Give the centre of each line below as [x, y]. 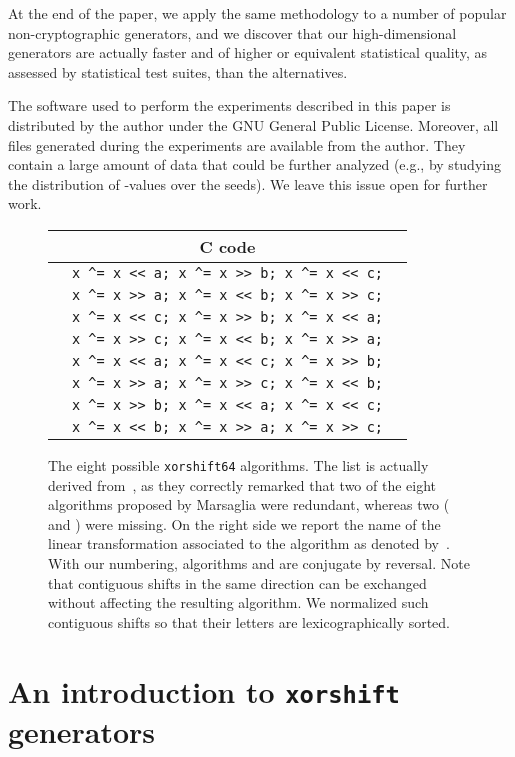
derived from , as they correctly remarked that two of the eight [242, 484]
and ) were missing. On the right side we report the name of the [244, 523]
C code [227, 246]
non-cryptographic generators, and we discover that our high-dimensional [232, 32]
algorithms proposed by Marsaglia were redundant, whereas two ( [249, 504]
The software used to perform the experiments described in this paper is [229, 105]
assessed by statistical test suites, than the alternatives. [178, 71]
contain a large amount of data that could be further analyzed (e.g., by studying [254, 164]
